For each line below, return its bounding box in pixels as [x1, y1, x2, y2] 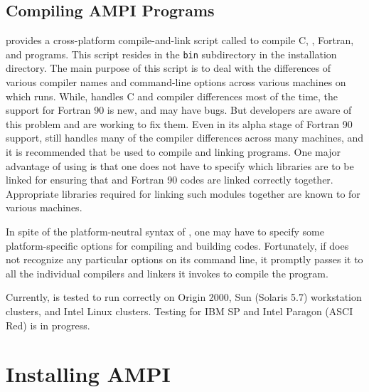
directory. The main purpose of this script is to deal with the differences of [6, 60, 331, 75]
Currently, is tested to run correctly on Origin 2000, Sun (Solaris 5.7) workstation [6, 290, 362, 304]
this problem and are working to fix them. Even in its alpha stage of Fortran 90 [6, 116, 353, 131]
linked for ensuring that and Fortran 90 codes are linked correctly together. [6, 172, 333, 187]
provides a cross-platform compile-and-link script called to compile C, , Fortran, [6, 33, 354, 48]
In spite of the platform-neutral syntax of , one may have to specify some [6, 223, 324, 238]
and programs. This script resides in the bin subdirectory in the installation [6, 46, 337, 61]
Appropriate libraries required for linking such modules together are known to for [6, 186, 360, 201]
